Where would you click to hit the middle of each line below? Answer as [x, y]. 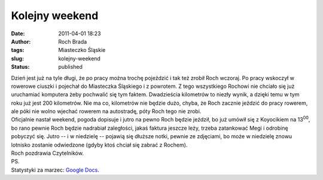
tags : [18, 50]
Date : [18, 33]
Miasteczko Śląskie [82, 50]
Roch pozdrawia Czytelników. [47, 153]
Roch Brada [73, 41]
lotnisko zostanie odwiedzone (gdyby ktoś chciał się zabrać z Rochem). [99, 145]
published [71, 67]
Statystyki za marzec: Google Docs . [55, 170]
